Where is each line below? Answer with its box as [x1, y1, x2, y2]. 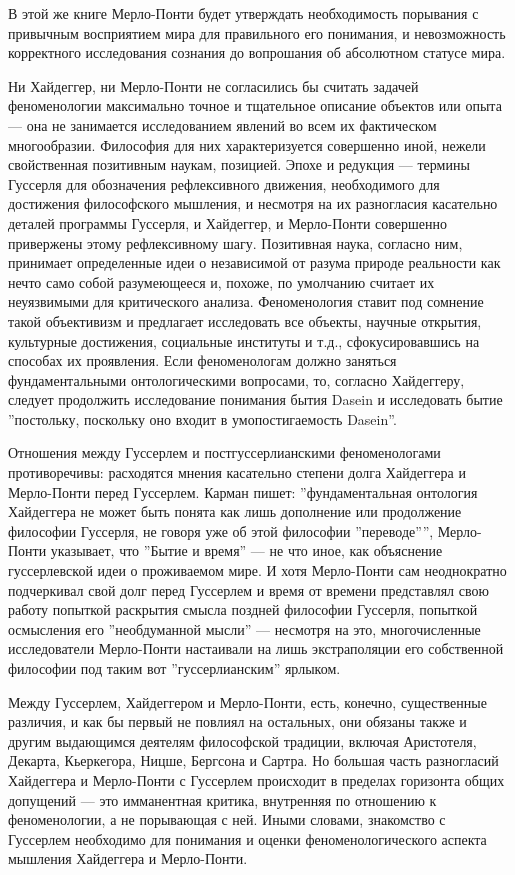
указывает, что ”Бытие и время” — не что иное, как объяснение [50, 540, 443, 561]
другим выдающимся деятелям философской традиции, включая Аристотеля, [8, 730, 477, 751]
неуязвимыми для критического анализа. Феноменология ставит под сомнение [8, 291, 484, 312]
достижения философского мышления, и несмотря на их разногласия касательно [8, 193, 498, 214]
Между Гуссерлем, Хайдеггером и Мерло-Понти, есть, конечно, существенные [8, 691, 487, 712]
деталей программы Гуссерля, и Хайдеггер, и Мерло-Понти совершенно [8, 212, 448, 233]
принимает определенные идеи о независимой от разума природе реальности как [8, 252, 501, 273]
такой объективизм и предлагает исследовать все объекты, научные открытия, [8, 310, 482, 331]
